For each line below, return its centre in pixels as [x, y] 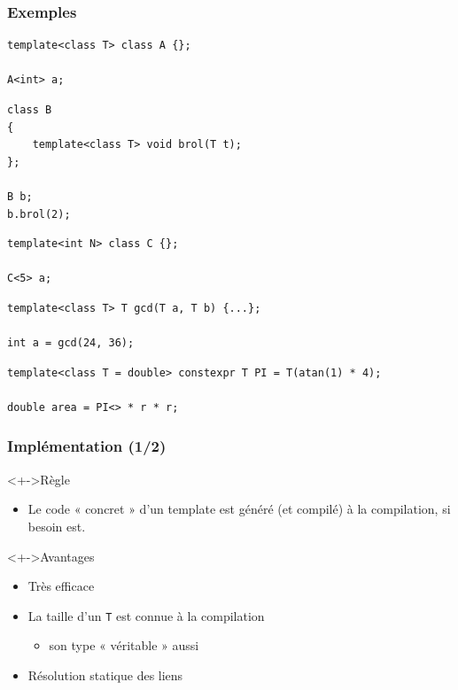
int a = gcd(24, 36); [71, 343]
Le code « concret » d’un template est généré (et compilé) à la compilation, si [239, 509]
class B [30, 110]
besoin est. [57, 526]
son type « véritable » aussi [124, 645]
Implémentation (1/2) [87, 446]
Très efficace [61, 586]
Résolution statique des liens [105, 674]
